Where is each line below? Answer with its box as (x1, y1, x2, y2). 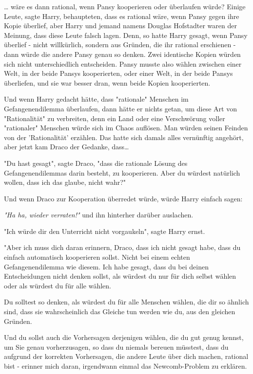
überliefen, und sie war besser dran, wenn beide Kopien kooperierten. (4, 77, 211, 88)
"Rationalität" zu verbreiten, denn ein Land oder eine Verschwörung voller (4, 113, 225, 123)
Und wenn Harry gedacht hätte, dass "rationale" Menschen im (4, 94, 189, 104)
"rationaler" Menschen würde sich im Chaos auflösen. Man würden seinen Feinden (4, 123, 248, 133)
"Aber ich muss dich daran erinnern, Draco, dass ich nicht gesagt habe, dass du (4, 242, 241, 252)
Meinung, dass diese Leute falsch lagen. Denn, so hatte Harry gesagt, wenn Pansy (4, 30, 248, 40)
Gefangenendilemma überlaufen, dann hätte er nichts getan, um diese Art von (4, 103, 237, 113)
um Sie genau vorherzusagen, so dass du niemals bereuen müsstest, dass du (4, 341, 229, 352)
